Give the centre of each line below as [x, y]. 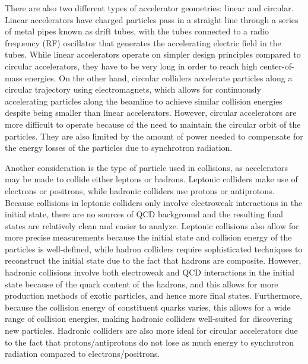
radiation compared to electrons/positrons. [82, 354]
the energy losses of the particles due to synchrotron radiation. [119, 148]
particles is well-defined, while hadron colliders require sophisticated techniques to [154, 249]
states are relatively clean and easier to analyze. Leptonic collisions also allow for [152, 225]
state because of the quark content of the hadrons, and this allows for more [142, 284]
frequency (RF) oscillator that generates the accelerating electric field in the [143, 42]
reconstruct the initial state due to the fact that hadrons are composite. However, [153, 260]
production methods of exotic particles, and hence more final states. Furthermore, [153, 295]
